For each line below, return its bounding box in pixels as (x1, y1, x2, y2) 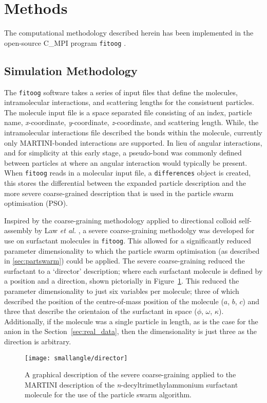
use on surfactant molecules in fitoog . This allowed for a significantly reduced (4, 235, 251, 246)
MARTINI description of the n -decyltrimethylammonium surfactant (25, 379, 238, 390)
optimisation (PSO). (4, 198, 68, 208)
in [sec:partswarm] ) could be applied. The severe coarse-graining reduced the (4, 255, 245, 266)
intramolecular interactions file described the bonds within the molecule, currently (4, 127, 262, 138)
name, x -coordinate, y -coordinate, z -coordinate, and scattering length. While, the (4, 117, 259, 128)
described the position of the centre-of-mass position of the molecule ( (4, 295, 224, 306)
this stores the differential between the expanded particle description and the (4, 178, 246, 188)
